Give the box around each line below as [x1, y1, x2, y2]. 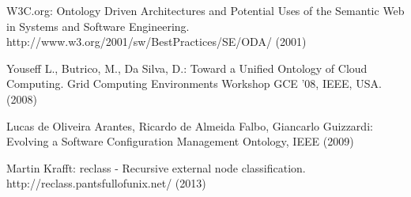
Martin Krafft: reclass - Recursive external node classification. [6, 159, 306, 176]
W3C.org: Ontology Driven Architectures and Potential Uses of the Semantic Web [6, 2, 405, 18]
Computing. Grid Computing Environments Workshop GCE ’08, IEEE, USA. [6, 75, 382, 92]
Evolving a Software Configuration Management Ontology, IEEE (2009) [6, 133, 354, 150]
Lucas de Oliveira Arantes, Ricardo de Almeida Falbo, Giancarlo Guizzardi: [6, 117, 373, 134]
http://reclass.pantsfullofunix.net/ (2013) [6, 175, 206, 191]
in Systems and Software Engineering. [6, 17, 190, 34]
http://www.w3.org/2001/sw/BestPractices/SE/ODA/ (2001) [6, 33, 307, 50]
